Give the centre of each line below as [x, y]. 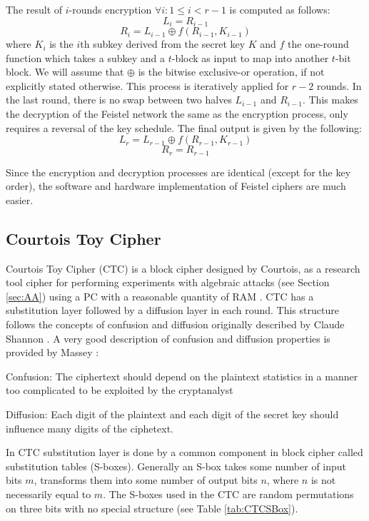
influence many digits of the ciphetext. [90, 428]
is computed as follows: [280, 9]
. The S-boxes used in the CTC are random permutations [228, 494]
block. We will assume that [65, 72]
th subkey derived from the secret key [163, 44]
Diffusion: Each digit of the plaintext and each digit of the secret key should [172, 414]
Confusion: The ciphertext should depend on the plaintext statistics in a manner [182, 376]
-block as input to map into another [250, 57]
